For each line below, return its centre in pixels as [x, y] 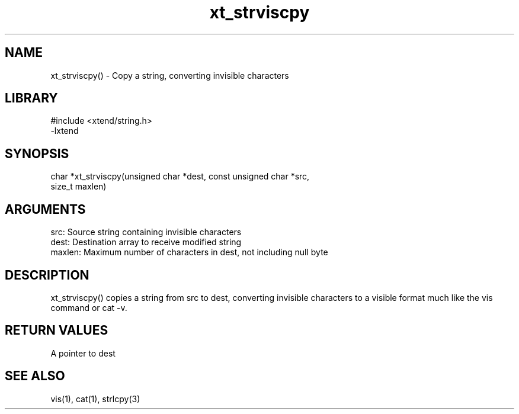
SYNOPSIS [37, 153]
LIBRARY [31, 98]
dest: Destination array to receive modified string [146, 242]
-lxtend [65, 131]
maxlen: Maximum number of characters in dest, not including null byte [189, 252]
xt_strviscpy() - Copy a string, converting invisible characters [170, 75]
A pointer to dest [83, 353]
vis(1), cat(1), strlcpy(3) [95, 399]
